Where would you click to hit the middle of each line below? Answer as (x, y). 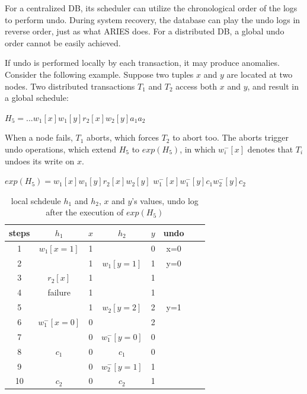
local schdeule (36, 200)
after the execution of (85, 212)
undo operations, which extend (60, 149)
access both (196, 86)
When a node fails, (39, 137)
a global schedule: (37, 98)
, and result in (273, 86)
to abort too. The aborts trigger (231, 137)
